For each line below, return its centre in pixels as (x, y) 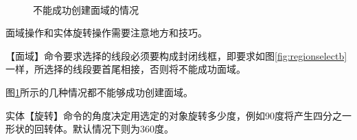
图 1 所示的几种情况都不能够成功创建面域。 (99, 92)
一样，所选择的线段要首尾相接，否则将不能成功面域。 (126, 69)
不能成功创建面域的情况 (86, 9)
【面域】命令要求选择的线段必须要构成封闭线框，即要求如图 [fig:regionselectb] (176, 55)
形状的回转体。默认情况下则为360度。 (90, 129)
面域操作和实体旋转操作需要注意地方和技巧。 (106, 33)
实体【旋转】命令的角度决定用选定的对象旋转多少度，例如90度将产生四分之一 (178, 115)
